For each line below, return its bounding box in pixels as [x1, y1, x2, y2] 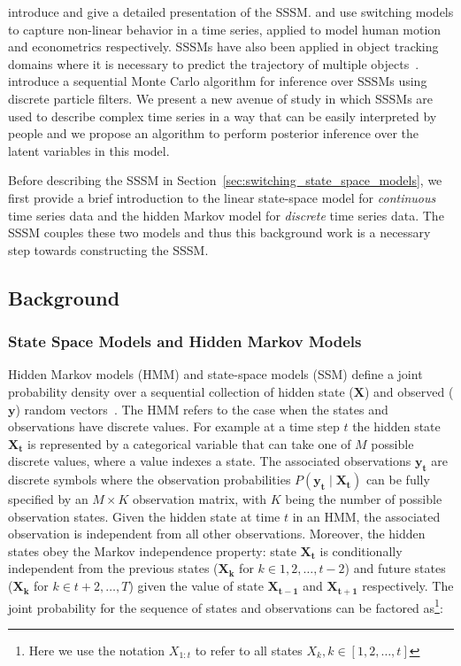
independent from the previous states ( [8, 559, 219, 577]
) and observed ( [364, 382, 454, 400]
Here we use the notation [28, 640, 165, 659]
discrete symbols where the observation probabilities [8, 470, 291, 489]
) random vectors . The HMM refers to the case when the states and [15, 399, 388, 418]
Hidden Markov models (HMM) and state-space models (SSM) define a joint [8, 365, 423, 383]
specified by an [8, 490, 88, 508]
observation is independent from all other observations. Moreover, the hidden [8, 524, 426, 543]
